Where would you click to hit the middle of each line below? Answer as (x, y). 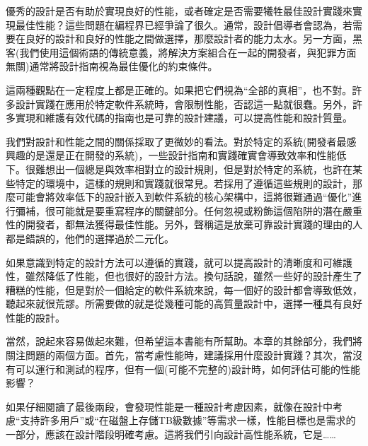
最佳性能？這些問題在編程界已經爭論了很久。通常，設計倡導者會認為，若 (184, 24)
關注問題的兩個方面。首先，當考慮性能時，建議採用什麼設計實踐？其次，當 (179, 355)
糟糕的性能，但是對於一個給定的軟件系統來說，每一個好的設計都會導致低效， (184, 289)
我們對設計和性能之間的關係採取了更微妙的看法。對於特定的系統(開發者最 (176, 141)
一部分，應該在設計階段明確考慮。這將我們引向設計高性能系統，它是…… (171, 434)
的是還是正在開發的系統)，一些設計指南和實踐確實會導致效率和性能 (181, 155)
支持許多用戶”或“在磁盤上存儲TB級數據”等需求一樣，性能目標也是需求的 (188, 420)
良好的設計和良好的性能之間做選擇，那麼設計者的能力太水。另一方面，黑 (194, 39)
